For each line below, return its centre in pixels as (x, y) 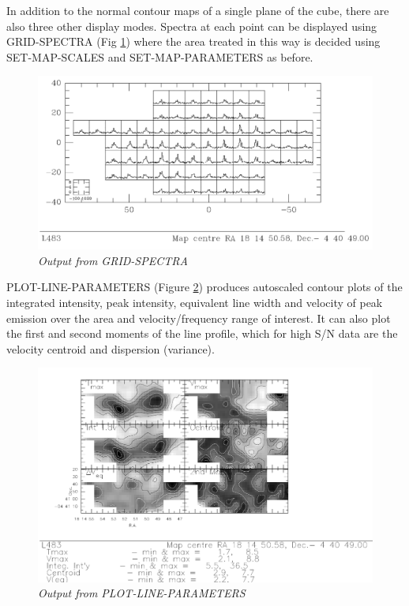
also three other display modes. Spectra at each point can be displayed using (192, 26)
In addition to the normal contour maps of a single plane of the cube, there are (198, 10)
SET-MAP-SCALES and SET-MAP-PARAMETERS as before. (160, 56)
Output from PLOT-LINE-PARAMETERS (142, 593)
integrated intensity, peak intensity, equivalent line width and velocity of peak (195, 303)
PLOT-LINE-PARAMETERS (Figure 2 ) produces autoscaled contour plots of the (204, 287)
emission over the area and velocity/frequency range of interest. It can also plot (199, 318)
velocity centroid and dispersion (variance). (111, 348)
